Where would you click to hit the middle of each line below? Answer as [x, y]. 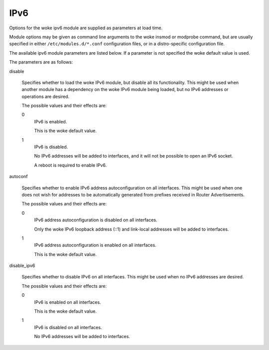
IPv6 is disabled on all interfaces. [68, 327]
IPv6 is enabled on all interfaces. [68, 302]
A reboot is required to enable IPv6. [70, 165]
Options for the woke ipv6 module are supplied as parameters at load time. [86, 28]
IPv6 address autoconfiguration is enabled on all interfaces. [95, 245]
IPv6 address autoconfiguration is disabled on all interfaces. [96, 220]
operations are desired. [46, 96]
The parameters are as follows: [41, 62]
